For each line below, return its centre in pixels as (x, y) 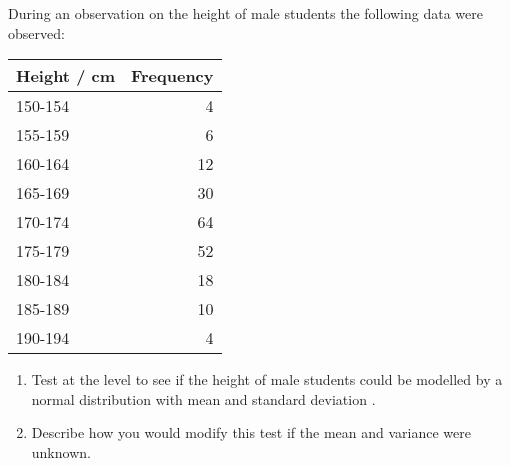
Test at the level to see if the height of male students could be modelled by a (267, 379)
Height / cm (65, 76)
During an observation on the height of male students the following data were (245, 13)
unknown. (61, 451)
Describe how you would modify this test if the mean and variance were (251, 432)
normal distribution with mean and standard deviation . (203, 398)
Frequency (172, 76)
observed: (36, 32)
